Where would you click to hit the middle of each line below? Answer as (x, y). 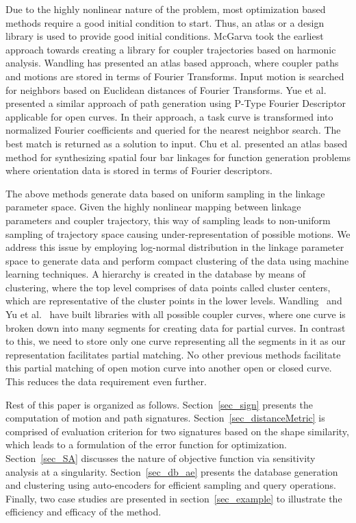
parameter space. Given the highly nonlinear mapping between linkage (153, 207)
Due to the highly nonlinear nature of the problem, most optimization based (166, 9)
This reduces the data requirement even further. (106, 381)
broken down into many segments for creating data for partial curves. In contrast (176, 327)
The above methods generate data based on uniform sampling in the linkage (165, 193)
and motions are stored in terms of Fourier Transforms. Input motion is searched (175, 76)
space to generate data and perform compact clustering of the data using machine (177, 260)
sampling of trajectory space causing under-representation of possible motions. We (178, 233)
